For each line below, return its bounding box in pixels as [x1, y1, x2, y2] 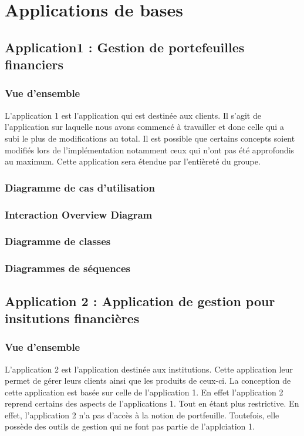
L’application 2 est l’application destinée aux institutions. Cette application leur [5, 363, 293, 375]
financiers [5, 55, 63, 73]
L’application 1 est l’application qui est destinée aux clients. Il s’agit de [5, 109, 261, 121]
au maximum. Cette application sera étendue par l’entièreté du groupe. [5, 155, 261, 167]
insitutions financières [5, 308, 140, 327]
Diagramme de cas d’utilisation [5, 180, 155, 194]
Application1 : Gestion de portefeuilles [5, 38, 245, 56]
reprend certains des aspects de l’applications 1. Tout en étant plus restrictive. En [5, 397, 299, 410]
